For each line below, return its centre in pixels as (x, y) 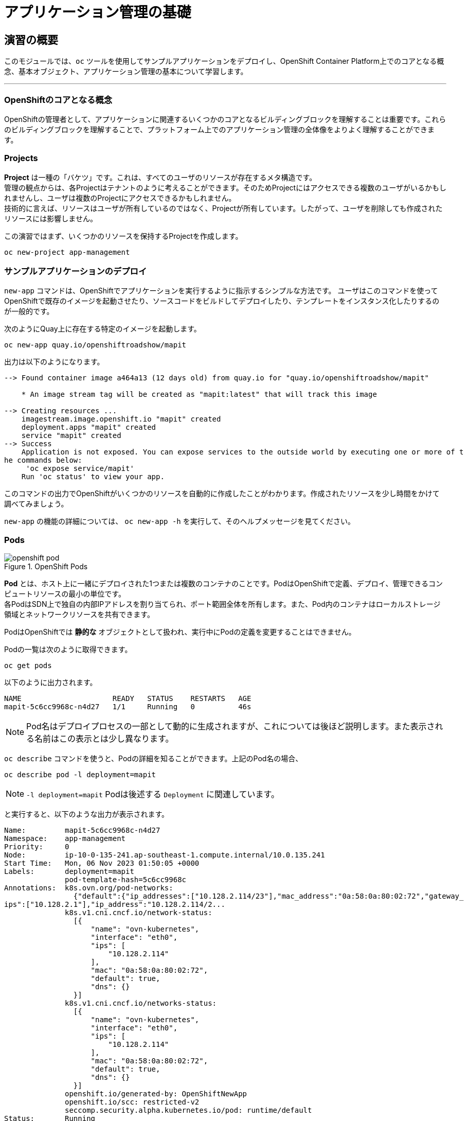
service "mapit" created (71, 436)
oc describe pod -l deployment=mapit (80, 775)
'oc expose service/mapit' (80, 469)
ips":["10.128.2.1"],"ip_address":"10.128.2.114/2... (115, 905)
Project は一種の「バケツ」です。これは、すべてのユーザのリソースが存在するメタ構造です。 (160, 177)
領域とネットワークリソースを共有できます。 (79, 615)
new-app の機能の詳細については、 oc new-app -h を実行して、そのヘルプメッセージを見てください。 (179, 521)
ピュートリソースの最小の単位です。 (65, 594)
